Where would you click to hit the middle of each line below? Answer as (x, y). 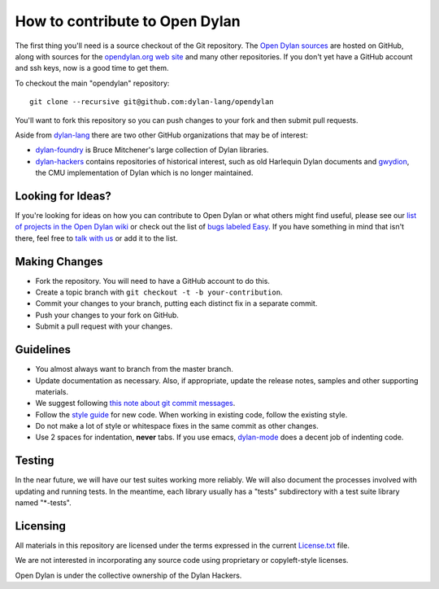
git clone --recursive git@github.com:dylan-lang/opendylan (152, 102)
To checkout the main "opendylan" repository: (92, 83)
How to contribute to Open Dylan (128, 21)
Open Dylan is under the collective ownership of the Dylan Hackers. (128, 575)
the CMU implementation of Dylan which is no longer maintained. (144, 173)
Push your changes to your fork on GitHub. (107, 315)
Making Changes (59, 262)
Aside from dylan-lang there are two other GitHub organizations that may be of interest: (161, 135)
